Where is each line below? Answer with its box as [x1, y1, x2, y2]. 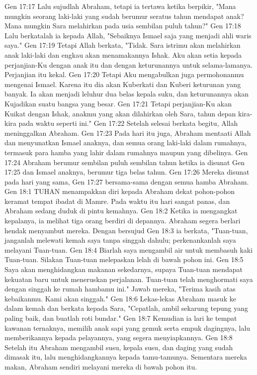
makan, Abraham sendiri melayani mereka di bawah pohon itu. [4, 361, 197, 372]
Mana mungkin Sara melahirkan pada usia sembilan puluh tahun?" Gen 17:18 [4, 20, 241, 31]
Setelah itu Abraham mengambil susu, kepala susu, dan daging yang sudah [4, 342, 233, 352]
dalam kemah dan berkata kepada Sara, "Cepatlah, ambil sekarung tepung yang [4, 303, 249, 313]
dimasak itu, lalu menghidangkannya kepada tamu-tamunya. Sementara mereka [4, 352, 247, 362]
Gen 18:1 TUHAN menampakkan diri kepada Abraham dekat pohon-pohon [4, 186, 235, 196]
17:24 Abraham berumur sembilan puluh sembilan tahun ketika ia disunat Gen [4, 157, 245, 167]
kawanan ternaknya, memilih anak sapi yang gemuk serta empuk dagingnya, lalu [4, 322, 251, 333]
